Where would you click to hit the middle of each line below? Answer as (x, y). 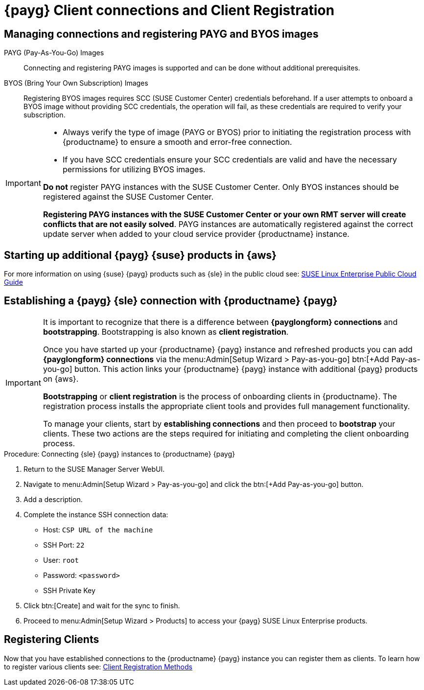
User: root (61, 560)
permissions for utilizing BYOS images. (134, 170)
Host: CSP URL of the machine (98, 529)
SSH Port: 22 (64, 545)
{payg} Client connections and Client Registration (169, 10)
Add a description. (53, 499)
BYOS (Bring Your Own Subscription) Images (76, 83)
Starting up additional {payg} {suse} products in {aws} (140, 255)
